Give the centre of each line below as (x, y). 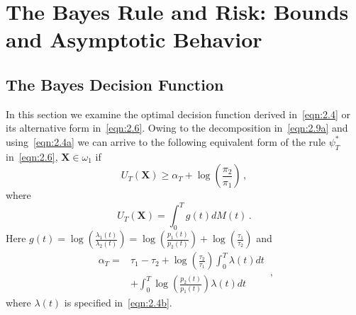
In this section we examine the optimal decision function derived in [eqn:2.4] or (178, 114)
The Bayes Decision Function (115, 84)
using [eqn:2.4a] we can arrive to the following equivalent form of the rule (166, 141)
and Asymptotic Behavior (134, 39)
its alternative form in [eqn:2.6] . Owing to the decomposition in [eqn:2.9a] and (177, 128)
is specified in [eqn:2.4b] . (118, 303)
